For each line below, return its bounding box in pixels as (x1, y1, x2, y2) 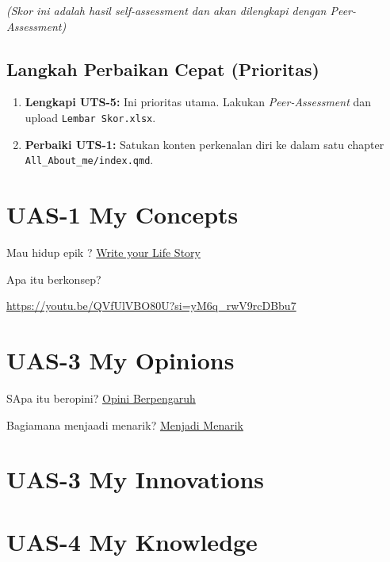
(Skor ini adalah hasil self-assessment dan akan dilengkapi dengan (6, 2, 327, 18)
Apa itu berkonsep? (6, 270, 101, 287)
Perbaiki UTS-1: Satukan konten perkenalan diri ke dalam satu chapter (25, 136, 384, 152)
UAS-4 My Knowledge (6, 525, 258, 557)
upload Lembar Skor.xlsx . (25, 109, 156, 125)
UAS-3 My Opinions (6, 343, 235, 376)
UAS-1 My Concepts (6, 198, 239, 231)
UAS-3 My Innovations (6, 463, 265, 495)
